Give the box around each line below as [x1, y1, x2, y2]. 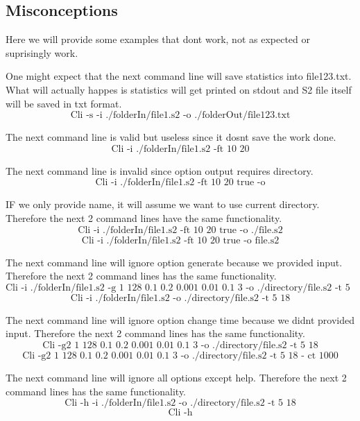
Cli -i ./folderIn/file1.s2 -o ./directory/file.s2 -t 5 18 [70, 293, 291, 303]
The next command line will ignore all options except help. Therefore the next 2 [6, 370, 347, 384]
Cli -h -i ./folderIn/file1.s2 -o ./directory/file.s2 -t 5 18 [65, 398, 296, 409]
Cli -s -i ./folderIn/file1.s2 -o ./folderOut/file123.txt [70, 110, 291, 121]
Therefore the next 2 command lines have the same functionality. [6, 210, 282, 225]
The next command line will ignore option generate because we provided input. [6, 255, 343, 269]
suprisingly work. [6, 45, 78, 60]
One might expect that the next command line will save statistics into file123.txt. [6, 69, 352, 83]
